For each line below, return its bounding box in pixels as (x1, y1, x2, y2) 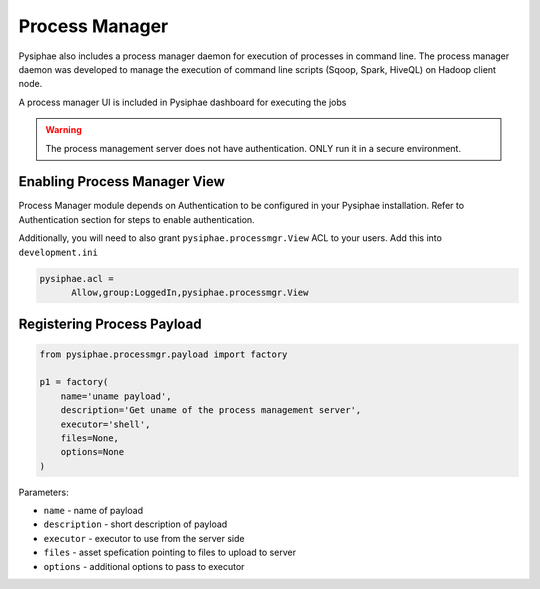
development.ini (18, 246, 99, 258)
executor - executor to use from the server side (43, 532, 245, 544)
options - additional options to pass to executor (43, 560, 245, 572)
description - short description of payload (43, 518, 228, 530)
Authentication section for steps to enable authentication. (18, 213, 255, 225)
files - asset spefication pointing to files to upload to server (43, 546, 297, 559)
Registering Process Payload (18, 316, 202, 333)
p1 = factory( (39, 376, 109, 388)
